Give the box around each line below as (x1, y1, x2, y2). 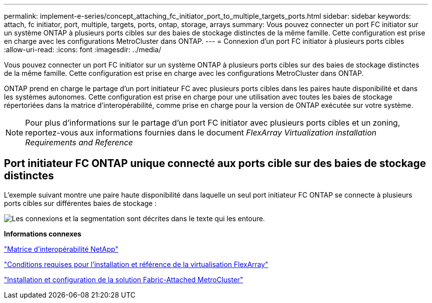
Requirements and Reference (25, 137, 133, 147)
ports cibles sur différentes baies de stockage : (4, 199, 157, 207)
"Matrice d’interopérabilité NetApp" (4, 244, 118, 253)
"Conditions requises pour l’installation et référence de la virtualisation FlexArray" (4, 260, 268, 269)
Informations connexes (4, 229, 81, 238)
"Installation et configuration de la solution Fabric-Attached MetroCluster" (4, 275, 244, 284)
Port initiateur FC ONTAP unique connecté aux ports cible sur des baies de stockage (4, 157, 426, 170)
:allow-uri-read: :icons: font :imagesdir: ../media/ (4, 45, 161, 54)
